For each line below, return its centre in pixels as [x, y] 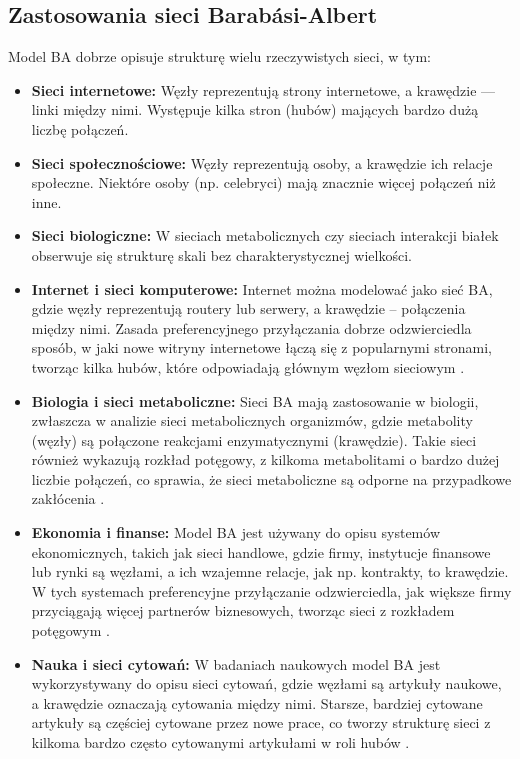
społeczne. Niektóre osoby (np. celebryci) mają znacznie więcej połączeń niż [263, 182]
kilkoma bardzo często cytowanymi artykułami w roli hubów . [220, 742]
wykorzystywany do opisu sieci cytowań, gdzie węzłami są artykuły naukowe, [266, 683]
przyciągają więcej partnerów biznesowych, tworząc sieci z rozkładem [243, 610]
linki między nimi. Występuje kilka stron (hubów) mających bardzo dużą [255, 109]
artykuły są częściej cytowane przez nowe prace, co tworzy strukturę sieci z [261, 722]
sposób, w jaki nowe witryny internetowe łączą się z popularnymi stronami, [261, 347]
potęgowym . [70, 630]
